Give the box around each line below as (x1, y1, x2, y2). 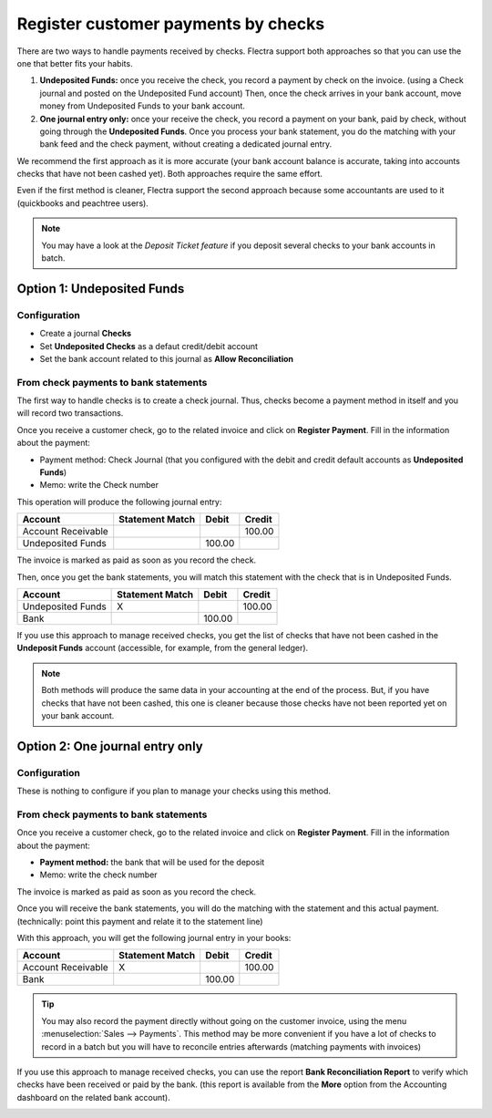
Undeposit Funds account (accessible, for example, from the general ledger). (16, 643, 309, 654)
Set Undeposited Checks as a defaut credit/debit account (39, 340, 259, 351)
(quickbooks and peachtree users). (16, 197, 149, 209)
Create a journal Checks (39, 328, 132, 339)
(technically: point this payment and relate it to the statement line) (16, 916, 263, 926)
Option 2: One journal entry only (16, 739, 204, 754)
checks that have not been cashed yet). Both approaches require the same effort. (16, 169, 323, 180)
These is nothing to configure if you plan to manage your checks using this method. (16, 785, 332, 797)
